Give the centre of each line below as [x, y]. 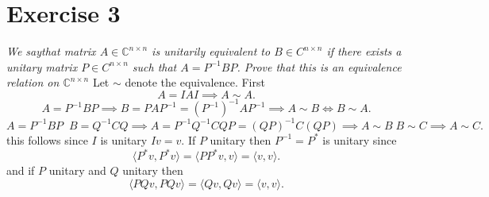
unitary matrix [42, 66]
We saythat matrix [51, 51]
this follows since [47, 139]
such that [154, 66]
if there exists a [364, 51]
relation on [33, 82]
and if [21, 170]
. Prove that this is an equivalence [319, 66]
